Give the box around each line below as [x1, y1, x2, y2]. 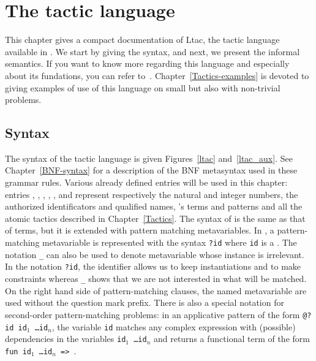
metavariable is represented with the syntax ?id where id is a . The [42, 236, 297, 249]
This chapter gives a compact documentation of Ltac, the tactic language [5, 33, 280, 46]
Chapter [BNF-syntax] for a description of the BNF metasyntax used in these [5, 164, 298, 177]
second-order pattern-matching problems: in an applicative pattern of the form [5, 308, 300, 321]
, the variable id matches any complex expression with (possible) [51, 320, 296, 333]
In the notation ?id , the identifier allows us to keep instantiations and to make [5, 260, 301, 273]
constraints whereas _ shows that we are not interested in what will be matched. [5, 272, 307, 285]
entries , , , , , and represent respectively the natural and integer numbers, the [5, 188, 298, 200]
